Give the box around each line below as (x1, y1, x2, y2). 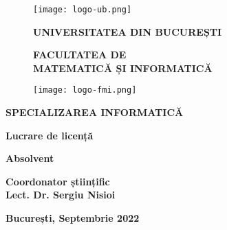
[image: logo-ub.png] (33, 5, 132, 14)
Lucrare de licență (6, 128, 94, 142)
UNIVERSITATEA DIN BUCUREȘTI (33, 24, 222, 38)
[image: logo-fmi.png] (33, 85, 137, 95)
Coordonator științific (6, 174, 110, 188)
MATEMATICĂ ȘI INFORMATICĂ (33, 60, 213, 75)
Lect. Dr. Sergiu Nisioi (6, 187, 116, 202)
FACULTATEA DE (33, 47, 127, 62)
